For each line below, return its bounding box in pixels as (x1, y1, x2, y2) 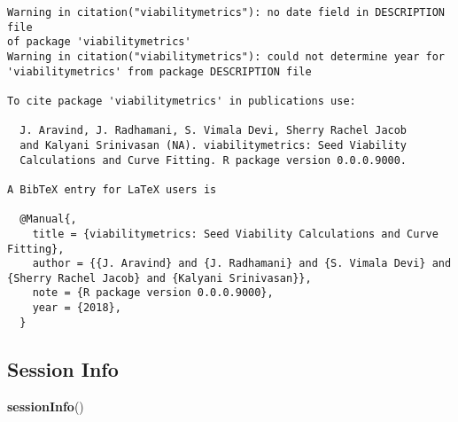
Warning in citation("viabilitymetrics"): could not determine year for (7, 50, 445, 63)
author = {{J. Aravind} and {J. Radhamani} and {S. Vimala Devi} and (32, 257, 452, 270)
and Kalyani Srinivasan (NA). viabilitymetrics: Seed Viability (19, 138, 408, 152)
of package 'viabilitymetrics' (7, 35, 191, 49)
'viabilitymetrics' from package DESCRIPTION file (7, 65, 312, 78)
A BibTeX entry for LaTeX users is (7, 183, 217, 196)
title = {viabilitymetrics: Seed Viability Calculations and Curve (32, 227, 439, 240)
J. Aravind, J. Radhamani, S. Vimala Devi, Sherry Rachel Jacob (19, 124, 408, 137)
